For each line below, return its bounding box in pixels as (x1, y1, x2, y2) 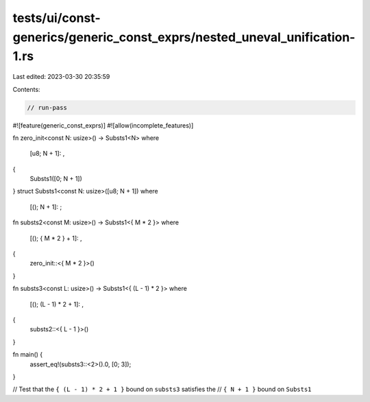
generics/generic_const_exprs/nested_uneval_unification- (12, 29, 356, 45)
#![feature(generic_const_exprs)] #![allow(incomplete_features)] (12, 121, 194, 130)
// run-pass (27, 104, 68, 111)
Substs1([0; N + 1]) (29, 175, 82, 183)
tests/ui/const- (12, 10, 101, 25)
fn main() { (12, 351, 43, 359)
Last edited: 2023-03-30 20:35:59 (12, 73, 110, 81)
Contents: (12, 85, 40, 93)
